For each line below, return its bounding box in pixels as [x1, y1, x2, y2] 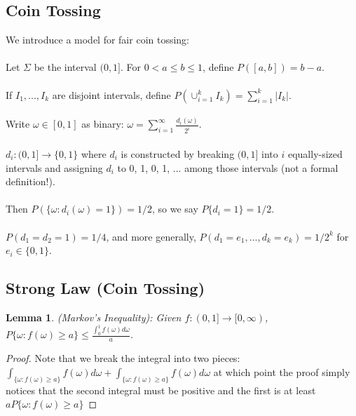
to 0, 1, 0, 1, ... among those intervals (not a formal [117, 160, 338, 175]
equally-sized [287, 146, 343, 161]
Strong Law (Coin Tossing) [6, 277, 205, 299]
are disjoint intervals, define [52, 87, 171, 102]
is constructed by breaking [121, 146, 235, 161]
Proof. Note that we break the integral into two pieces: [6, 351, 240, 365]
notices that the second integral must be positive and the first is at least [6, 382, 316, 397]
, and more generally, [106, 229, 196, 243]
